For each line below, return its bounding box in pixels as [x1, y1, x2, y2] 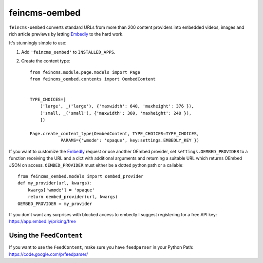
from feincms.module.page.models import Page [30, 69, 141, 75]
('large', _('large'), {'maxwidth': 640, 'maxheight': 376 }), [39, 103, 194, 109]
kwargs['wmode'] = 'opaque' [27, 187, 95, 193]
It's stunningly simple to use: [9, 40, 67, 46]
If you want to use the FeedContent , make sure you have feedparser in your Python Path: [9, 244, 194, 250]
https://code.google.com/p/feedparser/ [9, 251, 88, 257]
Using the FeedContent [9, 231, 83, 240]
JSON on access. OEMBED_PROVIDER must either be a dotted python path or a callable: [9, 162, 184, 168]
